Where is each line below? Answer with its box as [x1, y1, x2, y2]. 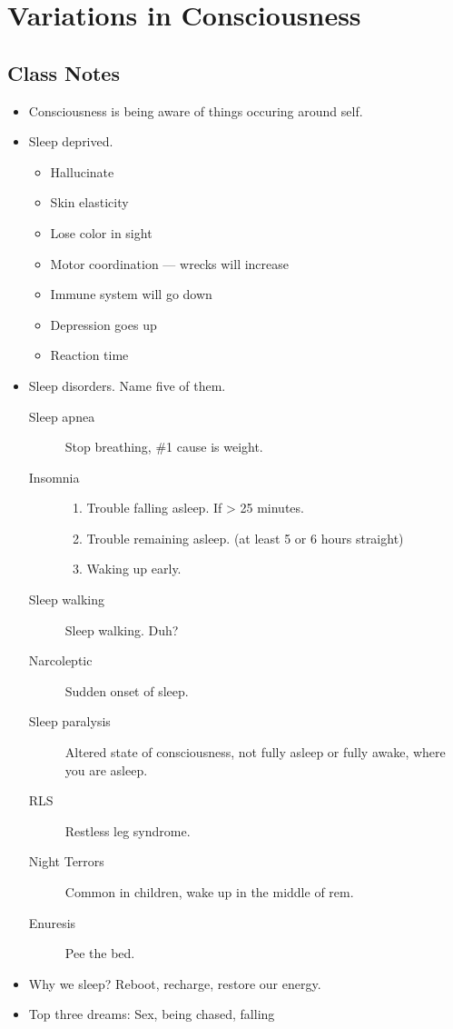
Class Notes [7, 58, 120, 86]
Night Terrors [28, 852, 104, 871]
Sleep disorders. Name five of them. [28, 375, 226, 395]
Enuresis [28, 913, 76, 932]
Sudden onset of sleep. [64, 681, 189, 700]
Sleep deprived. [28, 132, 113, 151]
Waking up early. [86, 559, 182, 578]
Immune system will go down [50, 285, 212, 304]
